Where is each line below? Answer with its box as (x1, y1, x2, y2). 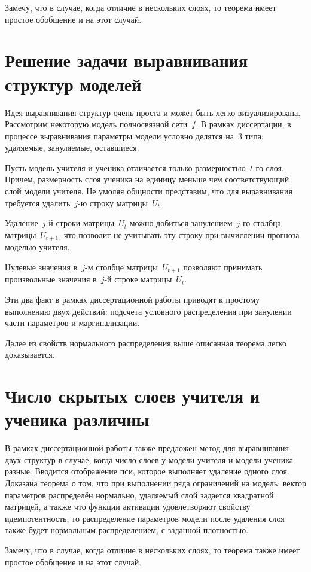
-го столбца (240, 217, 281, 229)
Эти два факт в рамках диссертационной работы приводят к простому (5, 293, 260, 305)
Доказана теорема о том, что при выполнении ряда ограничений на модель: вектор (5, 477, 306, 489)
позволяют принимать (183, 260, 263, 273)
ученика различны (5, 407, 150, 431)
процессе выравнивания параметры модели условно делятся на (5, 129, 234, 142)
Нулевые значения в (5, 260, 78, 273)
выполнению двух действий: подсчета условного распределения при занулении (5, 305, 292, 317)
